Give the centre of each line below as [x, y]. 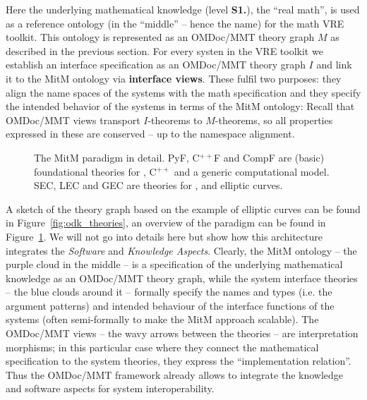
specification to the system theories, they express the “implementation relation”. [179, 361]
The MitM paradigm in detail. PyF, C [117, 157]
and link [334, 65]
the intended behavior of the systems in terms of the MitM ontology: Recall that [180, 106]
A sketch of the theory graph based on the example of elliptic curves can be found [183, 208]
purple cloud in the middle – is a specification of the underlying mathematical [174, 264]
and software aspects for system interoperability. [110, 388]
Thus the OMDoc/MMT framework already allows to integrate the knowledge [175, 374]
